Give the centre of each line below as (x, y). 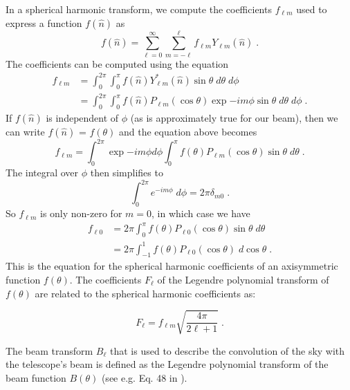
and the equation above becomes (188, 131)
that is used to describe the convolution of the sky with (228, 350)
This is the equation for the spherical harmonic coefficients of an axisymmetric (172, 266)
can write (25, 131)
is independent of (82, 117)
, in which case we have (201, 213)
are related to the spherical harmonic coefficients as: (145, 293)
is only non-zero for (81, 213)
